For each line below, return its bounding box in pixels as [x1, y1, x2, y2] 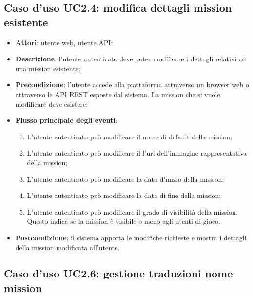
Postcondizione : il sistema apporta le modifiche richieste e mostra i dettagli [15, 232, 247, 242]
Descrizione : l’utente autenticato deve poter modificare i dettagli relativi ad [15, 54, 246, 64]
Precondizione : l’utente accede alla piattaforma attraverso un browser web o [15, 79, 249, 90]
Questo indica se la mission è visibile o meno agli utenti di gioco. [27, 216, 221, 226]
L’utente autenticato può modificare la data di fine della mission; [27, 190, 221, 200]
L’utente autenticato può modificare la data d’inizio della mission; [27, 174, 224, 184]
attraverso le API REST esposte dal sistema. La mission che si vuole [15, 89, 220, 99]
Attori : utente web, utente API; [15, 37, 113, 47]
